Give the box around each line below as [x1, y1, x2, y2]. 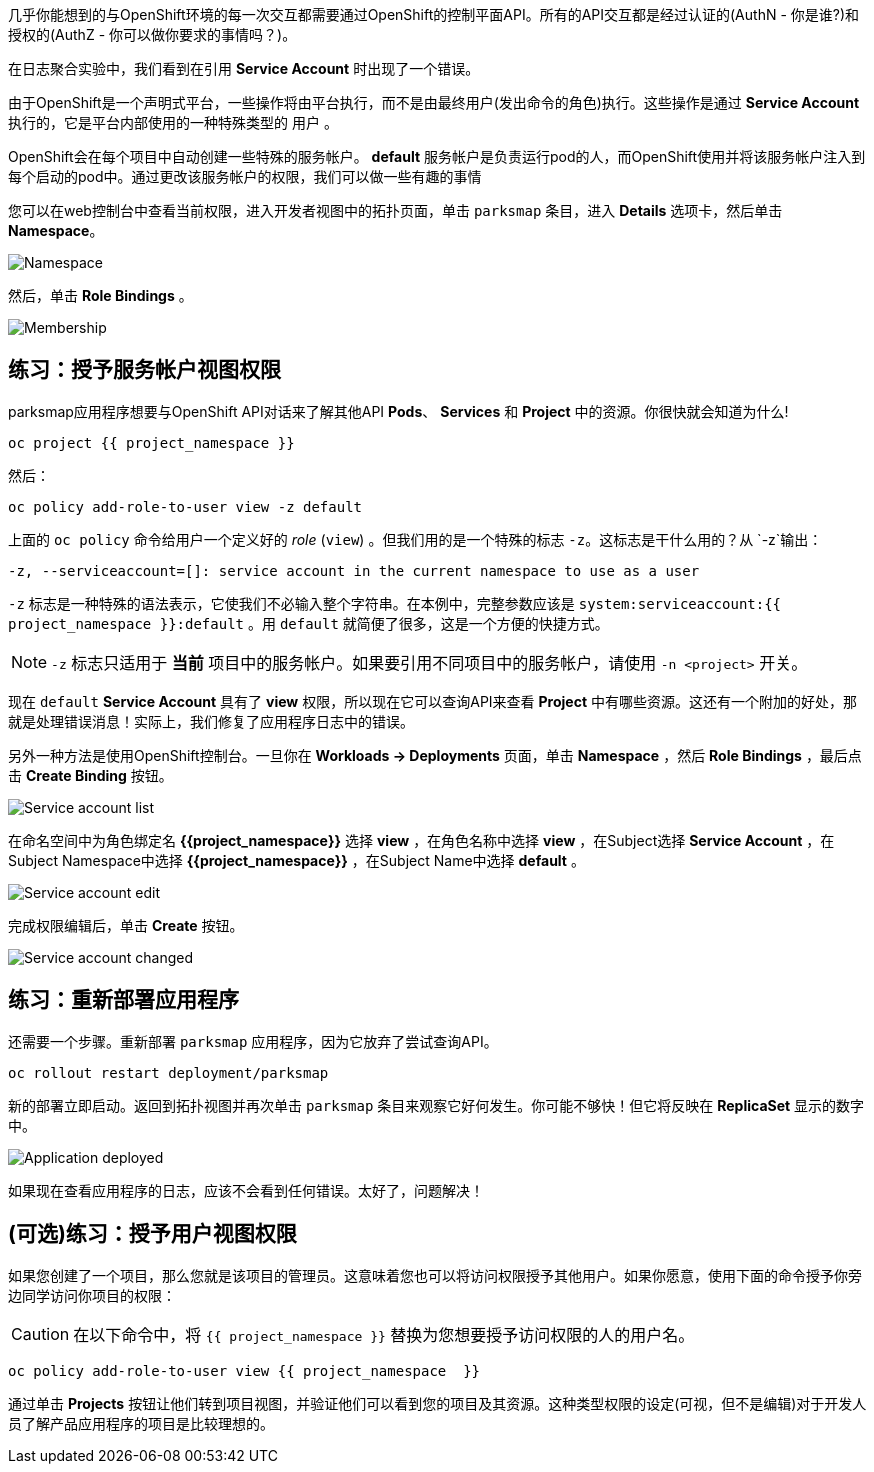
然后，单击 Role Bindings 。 [8, 287, 193, 304]
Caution [11, 1323, 70, 1344]
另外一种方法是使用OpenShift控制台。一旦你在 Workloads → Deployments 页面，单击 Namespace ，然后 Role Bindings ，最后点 [8, 746, 862, 764]
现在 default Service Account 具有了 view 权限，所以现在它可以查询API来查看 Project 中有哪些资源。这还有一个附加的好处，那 [8, 692, 857, 710]
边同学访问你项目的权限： [8, 1286, 176, 1304]
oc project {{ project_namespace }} [8, 434, 295, 451]
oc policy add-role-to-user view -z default [8, 498, 363, 515]
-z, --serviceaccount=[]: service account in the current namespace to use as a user [8, 562, 700, 579]
